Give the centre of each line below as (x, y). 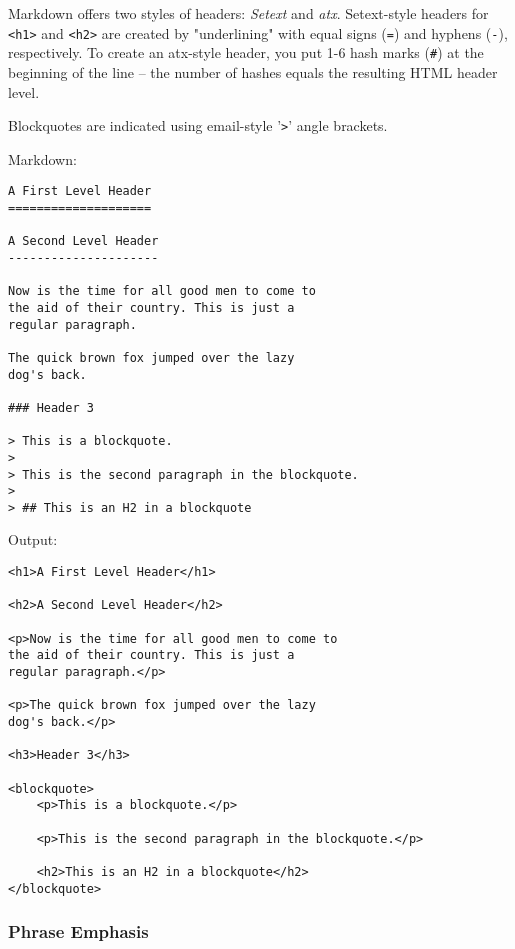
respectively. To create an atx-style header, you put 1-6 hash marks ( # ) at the (246, 52)
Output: (33, 539)
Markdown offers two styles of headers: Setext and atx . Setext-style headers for (248, 13)
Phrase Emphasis (78, 931)
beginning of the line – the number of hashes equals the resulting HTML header (253, 71)
